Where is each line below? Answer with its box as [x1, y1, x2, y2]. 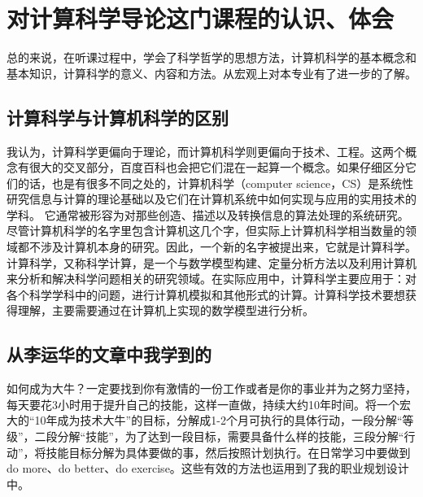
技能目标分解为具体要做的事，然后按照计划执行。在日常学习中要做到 [46, 443, 411, 460]
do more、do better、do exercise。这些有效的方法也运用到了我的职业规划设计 [7, 460, 409, 477]
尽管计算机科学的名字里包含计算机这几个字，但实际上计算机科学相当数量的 [7, 222, 405, 239]
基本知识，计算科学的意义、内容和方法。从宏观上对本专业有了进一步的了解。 [7, 64, 416, 81]
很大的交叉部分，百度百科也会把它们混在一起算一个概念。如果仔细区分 [28, 159, 405, 176]
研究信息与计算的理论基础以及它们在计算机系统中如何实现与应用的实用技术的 [7, 190, 416, 207]
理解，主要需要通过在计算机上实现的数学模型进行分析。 [17, 302, 314, 319]
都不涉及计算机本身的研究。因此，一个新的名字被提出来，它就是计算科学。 [17, 238, 416, 255]
